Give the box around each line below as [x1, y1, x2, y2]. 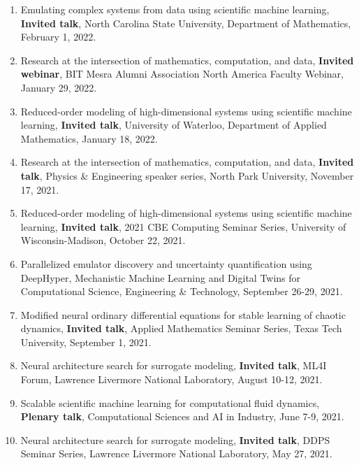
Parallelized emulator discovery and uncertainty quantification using [20, 256, 312, 271]
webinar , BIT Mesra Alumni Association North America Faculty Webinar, [20, 66, 344, 81]
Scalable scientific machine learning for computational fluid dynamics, [20, 395, 320, 410]
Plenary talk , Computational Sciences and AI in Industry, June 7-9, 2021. [20, 409, 344, 424]
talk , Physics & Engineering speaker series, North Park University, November [20, 168, 354, 183]
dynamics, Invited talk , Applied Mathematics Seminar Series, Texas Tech [20, 321, 342, 336]
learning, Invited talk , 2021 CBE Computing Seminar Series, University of [20, 219, 346, 234]
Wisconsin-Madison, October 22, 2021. [20, 233, 186, 248]
